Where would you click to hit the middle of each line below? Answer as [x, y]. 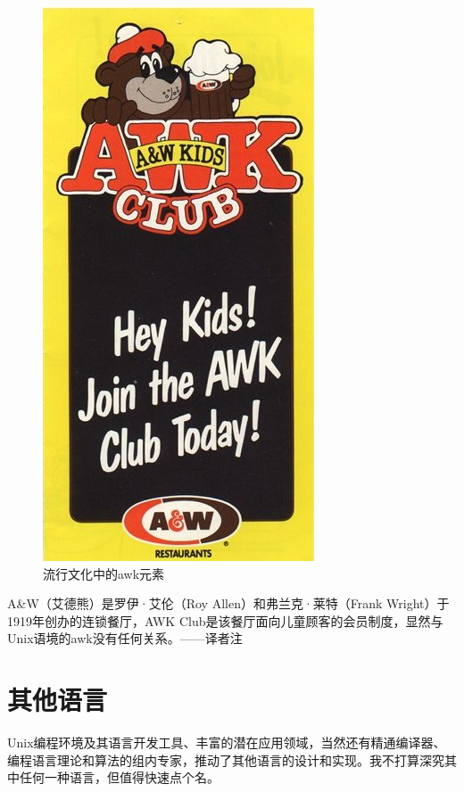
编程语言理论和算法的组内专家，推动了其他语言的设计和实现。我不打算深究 [226, 759]
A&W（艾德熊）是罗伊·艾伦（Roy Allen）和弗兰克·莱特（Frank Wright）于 [228, 603]
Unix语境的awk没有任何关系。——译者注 [125, 638]
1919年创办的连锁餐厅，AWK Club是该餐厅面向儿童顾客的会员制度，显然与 [225, 620]
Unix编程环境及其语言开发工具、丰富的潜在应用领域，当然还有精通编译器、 [227, 742]
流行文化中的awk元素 [104, 573]
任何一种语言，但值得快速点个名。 [119, 777]
